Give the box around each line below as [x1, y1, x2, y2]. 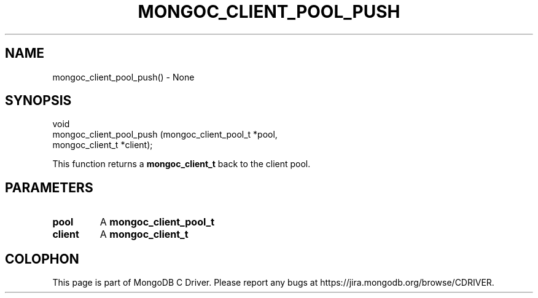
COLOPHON [5, 251, 79, 267]
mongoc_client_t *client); [52, 139, 153, 151]
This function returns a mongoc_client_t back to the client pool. [52, 159, 311, 170]
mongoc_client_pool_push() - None [52, 71, 195, 82]
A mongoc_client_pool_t [99, 216, 215, 229]
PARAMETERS [5, 179, 93, 195]
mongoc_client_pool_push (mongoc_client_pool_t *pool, [52, 129, 278, 140]
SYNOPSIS [5, 93, 72, 109]
